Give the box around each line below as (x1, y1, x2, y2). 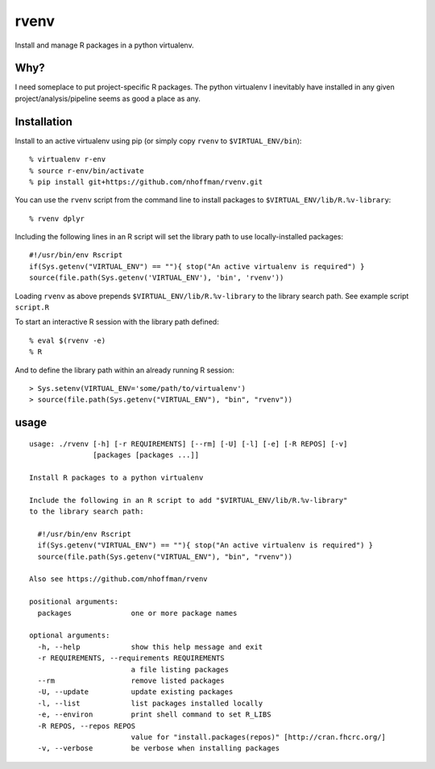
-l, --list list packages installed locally (37, 698, 263, 708)
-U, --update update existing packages (37, 688, 234, 696)
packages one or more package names (37, 609, 238, 617)
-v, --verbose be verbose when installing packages (37, 744, 280, 753)
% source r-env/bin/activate (29, 166, 144, 175)
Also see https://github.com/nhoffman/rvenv (29, 575, 209, 584)
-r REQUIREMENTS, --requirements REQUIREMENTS (37, 654, 225, 663)
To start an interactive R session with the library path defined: (14, 317, 219, 326)
